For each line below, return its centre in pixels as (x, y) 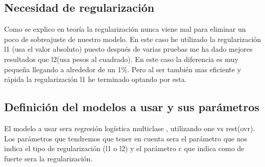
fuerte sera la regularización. (49, 158)
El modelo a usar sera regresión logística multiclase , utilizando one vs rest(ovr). (130, 128)
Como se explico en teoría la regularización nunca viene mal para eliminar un (125, 29)
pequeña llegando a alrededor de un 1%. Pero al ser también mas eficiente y (123, 69)
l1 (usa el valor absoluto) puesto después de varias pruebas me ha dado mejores (128, 49)
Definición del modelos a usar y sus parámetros (132, 107)
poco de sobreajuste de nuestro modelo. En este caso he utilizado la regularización (133, 39)
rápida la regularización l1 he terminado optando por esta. (95, 79)
